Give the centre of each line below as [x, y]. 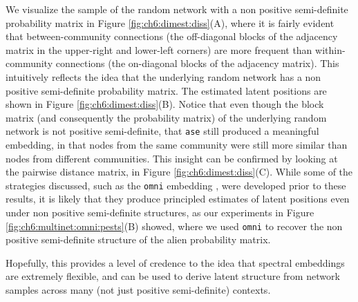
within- [330, 49]
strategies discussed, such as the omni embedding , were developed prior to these [176, 185]
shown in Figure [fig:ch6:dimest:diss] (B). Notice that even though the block [165, 104]
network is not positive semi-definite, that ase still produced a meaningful [162, 131]
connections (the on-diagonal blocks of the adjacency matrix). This [197, 63]
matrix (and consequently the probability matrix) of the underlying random [166, 117]
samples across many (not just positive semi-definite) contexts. [138, 290]
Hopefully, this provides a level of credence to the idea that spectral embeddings [175, 262]
